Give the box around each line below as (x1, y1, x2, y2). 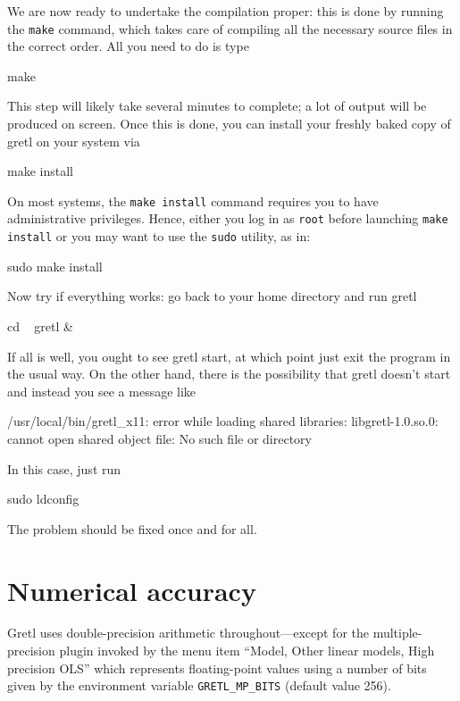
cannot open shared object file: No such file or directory (7, 429, 312, 447)
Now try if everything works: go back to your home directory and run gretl (7, 287, 417, 305)
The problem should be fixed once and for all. (7, 519, 257, 538)
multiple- (372, 623, 422, 642)
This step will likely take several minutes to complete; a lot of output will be (7, 96, 427, 115)
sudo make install (7, 256, 103, 275)
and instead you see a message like (7, 381, 197, 400)
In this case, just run (7, 459, 121, 478)
